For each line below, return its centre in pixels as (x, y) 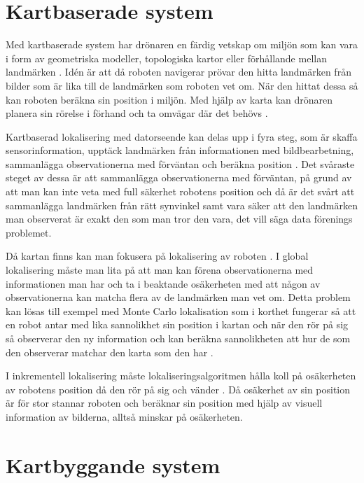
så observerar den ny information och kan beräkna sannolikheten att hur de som (178, 338)
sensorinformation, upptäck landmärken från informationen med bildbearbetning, (180, 150)
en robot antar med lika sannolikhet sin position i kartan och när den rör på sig (177, 324)
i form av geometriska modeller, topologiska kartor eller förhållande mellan (166, 58)
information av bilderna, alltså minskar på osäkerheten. (124, 416)
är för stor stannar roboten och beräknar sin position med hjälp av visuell (164, 403)
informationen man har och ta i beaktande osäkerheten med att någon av (163, 283)
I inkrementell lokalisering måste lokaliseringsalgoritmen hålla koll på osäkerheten (181, 376)
